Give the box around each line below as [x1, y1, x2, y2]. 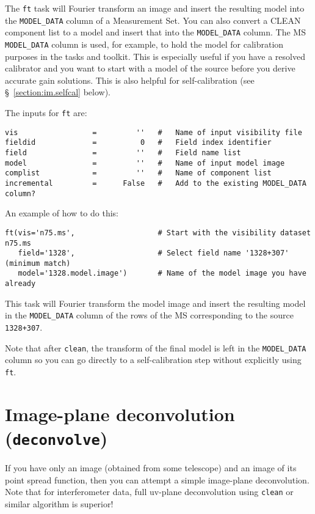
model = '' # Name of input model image [5, 158, 285, 167]
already [5, 279, 36, 288]
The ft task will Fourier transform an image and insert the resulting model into [5, 2, 305, 14]
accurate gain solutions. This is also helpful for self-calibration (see [5, 73, 255, 86]
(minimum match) [5, 259, 71, 268]
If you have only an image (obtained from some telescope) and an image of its [5, 461, 297, 474]
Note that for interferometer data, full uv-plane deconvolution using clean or [5, 485, 294, 498]
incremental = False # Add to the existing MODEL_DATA [5, 178, 306, 188]
